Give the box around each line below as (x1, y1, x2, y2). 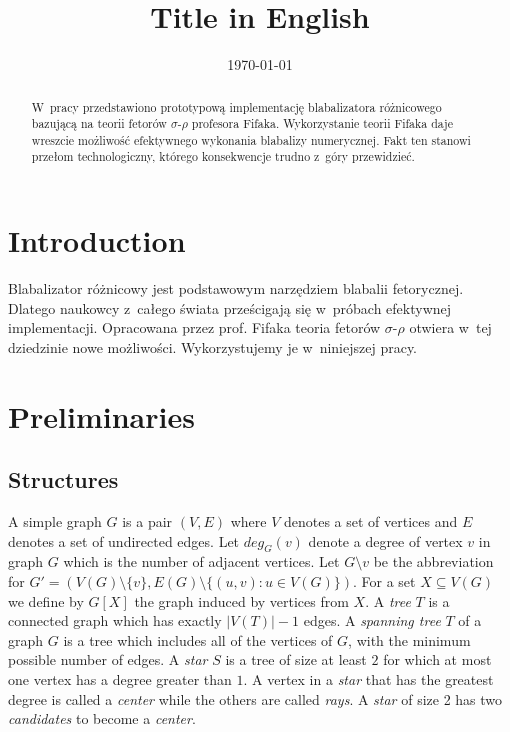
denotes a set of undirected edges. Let (8, 530, 240, 551)
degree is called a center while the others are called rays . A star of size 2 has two (8, 688, 503, 709)
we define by (8, 590, 84, 611)
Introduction (8, 220, 186, 261)
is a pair (122, 511, 173, 532)
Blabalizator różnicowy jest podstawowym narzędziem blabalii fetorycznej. (8, 278, 464, 299)
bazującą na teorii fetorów (31, 115, 167, 132)
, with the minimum (348, 629, 471, 650)
